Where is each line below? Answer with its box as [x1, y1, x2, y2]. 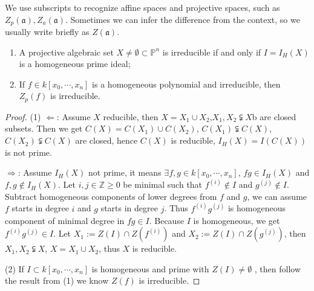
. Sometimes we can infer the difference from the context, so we [65, 13, 300, 25]
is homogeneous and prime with [91, 262, 209, 275]
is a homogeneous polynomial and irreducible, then [92, 77, 281, 90]
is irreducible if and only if [162, 45, 261, 58]
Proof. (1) [5, 110, 41, 123]
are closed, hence [75, 134, 138, 147]
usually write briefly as [5, 25, 90, 38]
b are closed [252, 110, 296, 123]
